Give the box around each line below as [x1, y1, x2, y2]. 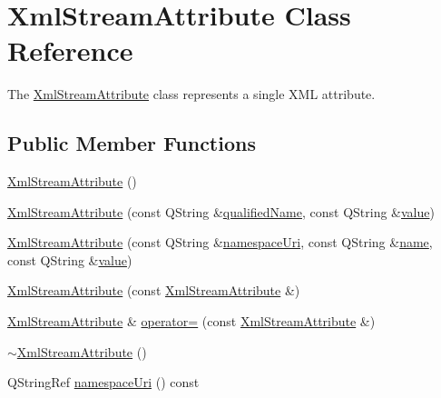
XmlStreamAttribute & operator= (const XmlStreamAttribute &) [7, 312, 376, 331]
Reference [7, 32, 133, 69]
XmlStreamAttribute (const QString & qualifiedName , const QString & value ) [7, 202, 435, 221]
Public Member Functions [7, 129, 256, 157]
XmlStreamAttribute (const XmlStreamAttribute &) [7, 281, 300, 300]
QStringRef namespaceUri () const [7, 373, 200, 392]
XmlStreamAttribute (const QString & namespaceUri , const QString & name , [7, 233, 433, 252]
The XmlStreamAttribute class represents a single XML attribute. [7, 85, 376, 104]
